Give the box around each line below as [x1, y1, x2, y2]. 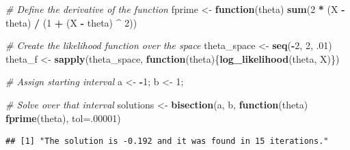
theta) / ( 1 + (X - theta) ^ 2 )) [5, 15, 137, 29]
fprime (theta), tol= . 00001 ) [5, 110, 121, 125]
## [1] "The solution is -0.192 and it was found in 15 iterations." [5, 136, 329, 147]
